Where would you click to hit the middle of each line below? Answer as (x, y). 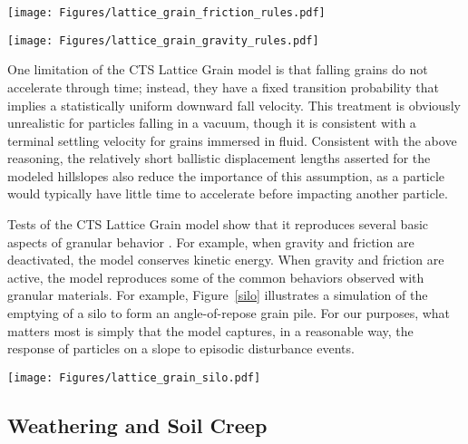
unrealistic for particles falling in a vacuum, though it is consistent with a (212, 123)
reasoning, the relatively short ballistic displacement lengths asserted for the (219, 158)
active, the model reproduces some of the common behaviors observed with (216, 277)
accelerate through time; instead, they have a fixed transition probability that (223, 87)
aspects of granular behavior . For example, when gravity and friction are (211, 241)
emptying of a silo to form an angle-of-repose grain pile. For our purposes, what (229, 313)
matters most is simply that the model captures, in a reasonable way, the (210, 330)
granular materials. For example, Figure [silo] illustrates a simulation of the (218, 295)
